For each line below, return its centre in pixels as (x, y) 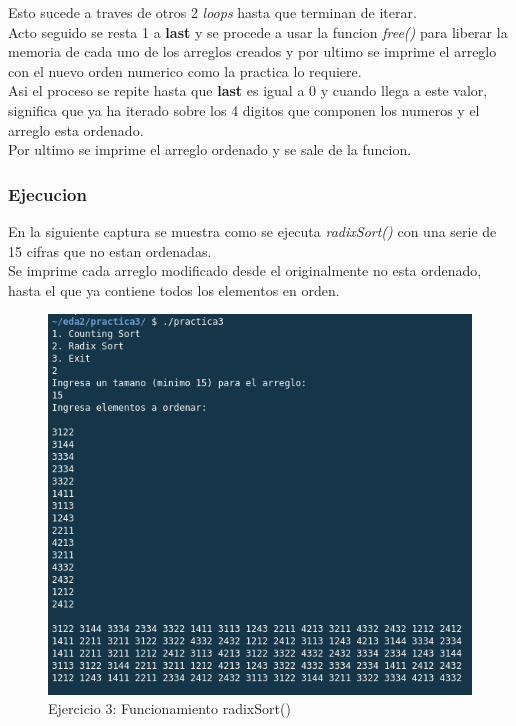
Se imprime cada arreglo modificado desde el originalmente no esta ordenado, (245, 270)
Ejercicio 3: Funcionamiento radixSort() (169, 708)
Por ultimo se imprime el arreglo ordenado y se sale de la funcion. (210, 149)
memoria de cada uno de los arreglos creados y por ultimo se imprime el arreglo (252, 51)
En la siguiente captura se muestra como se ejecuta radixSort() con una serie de (252, 230)
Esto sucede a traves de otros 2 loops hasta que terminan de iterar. (212, 12)
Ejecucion (47, 193)
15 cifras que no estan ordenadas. (110, 250)
